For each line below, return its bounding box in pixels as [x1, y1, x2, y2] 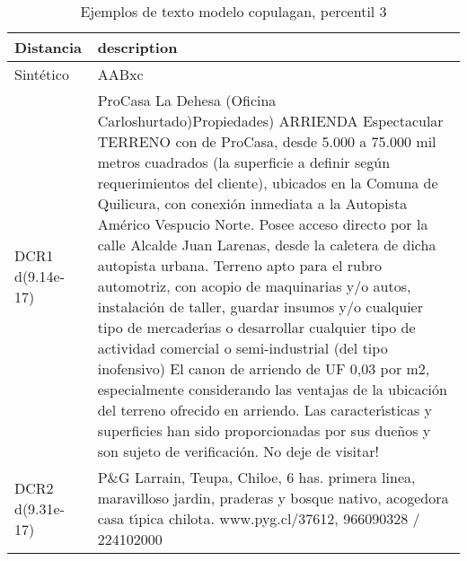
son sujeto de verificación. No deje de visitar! [97, 441, 379, 461]
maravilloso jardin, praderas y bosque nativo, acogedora [97, 487, 449, 508]
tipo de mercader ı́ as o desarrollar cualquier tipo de [97, 317, 416, 337]
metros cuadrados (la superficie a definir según [97, 152, 391, 172]
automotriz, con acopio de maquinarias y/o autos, [97, 276, 411, 296]
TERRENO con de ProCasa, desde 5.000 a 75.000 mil [97, 131, 436, 152]
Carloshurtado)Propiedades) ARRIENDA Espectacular [97, 110, 444, 131]
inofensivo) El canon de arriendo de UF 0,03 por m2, [97, 358, 430, 379]
